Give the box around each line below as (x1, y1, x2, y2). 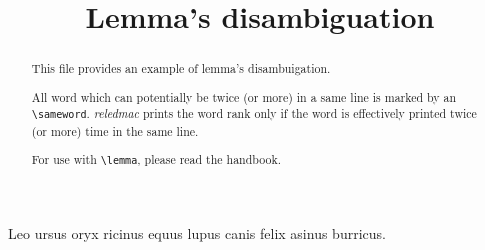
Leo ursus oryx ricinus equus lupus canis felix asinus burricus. (8, 223, 386, 244)
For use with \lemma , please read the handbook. (31, 151, 282, 168)
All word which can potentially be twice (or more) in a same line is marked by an (31, 88, 457, 105)
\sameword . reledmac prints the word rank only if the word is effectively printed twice (31, 105, 477, 122)
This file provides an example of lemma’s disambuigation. (31, 60, 331, 77)
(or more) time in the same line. (31, 122, 199, 139)
